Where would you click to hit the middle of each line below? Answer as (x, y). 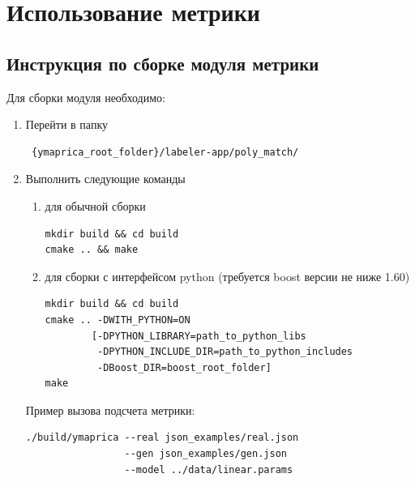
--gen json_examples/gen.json (205, 454)
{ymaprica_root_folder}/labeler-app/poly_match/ (165, 152)
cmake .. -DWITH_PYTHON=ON (118, 320)
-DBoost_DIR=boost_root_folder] (184, 367)
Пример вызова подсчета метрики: (110, 409)
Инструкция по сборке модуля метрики (163, 63)
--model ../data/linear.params (209, 469)
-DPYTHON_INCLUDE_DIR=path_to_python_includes (225, 352)
